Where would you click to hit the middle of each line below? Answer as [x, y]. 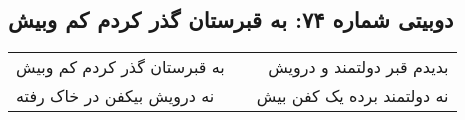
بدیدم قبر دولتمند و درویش [358, 67]
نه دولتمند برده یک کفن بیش [352, 96]
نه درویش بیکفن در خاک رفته [115, 96]
